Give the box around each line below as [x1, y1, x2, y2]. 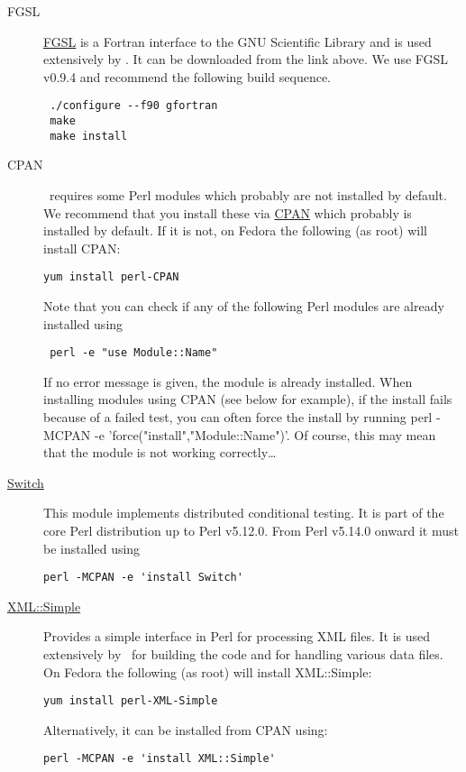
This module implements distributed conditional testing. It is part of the [43, 503, 444, 522]
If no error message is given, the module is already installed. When [43, 372, 413, 391]
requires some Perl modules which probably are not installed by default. [49, 185, 447, 204]
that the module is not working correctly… [43, 443, 277, 462]
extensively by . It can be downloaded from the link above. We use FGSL [43, 50, 449, 69]
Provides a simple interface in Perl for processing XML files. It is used [43, 627, 431, 646]
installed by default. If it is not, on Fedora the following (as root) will [43, 221, 427, 240]
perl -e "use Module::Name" [50, 346, 218, 360]
